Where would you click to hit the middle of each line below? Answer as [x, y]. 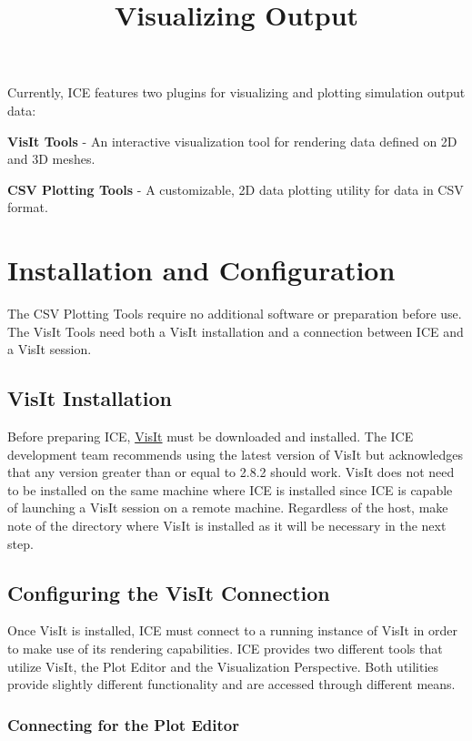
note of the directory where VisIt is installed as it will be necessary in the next [227, 526]
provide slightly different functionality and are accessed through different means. [231, 684]
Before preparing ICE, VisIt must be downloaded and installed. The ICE [211, 436]
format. [28, 207]
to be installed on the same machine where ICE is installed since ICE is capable [230, 489]
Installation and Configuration [201, 270]
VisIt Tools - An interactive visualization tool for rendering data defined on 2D [232, 141]
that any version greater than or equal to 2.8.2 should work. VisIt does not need [231, 472]
